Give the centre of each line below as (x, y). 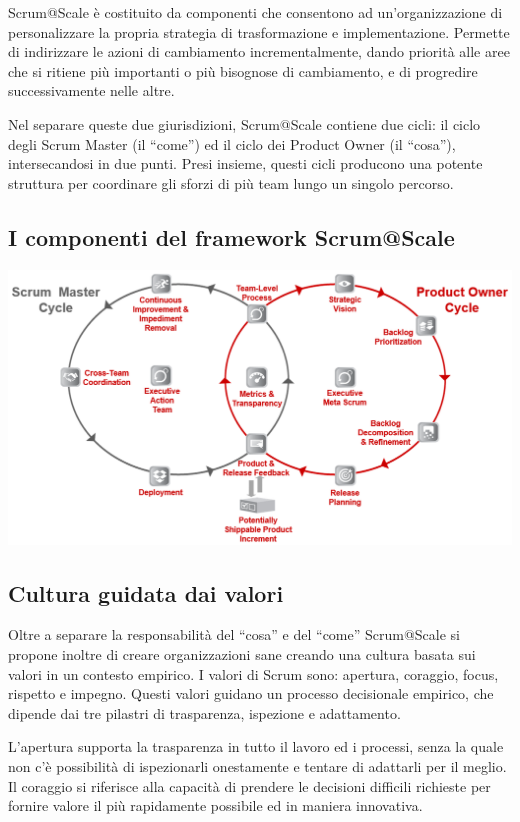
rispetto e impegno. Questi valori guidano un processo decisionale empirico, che (251, 693)
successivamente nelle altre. (91, 90)
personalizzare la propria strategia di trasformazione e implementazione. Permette (259, 31)
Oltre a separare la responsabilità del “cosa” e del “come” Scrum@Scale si (234, 634)
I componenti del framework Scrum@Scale (231, 236)
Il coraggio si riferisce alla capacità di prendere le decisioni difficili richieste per (249, 785)
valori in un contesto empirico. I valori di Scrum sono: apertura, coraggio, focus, (253, 673)
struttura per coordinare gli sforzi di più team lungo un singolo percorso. (231, 182)
